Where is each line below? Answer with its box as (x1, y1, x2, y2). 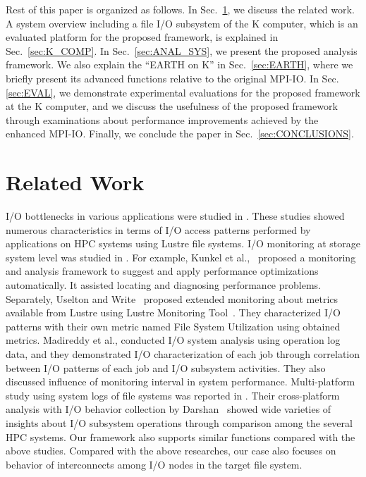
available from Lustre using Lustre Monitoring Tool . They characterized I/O (6, 305, 341, 320)
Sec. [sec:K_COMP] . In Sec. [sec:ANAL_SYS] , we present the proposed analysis (6, 43, 358, 58)
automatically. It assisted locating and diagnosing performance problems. (6, 278, 321, 292)
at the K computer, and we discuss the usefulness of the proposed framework (6, 99, 338, 113)
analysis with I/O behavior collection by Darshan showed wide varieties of (6, 402, 331, 416)
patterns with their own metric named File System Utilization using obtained (6, 318, 341, 333)
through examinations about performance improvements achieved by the (6, 112, 319, 127)
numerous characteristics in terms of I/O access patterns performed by (6, 222, 311, 237)
